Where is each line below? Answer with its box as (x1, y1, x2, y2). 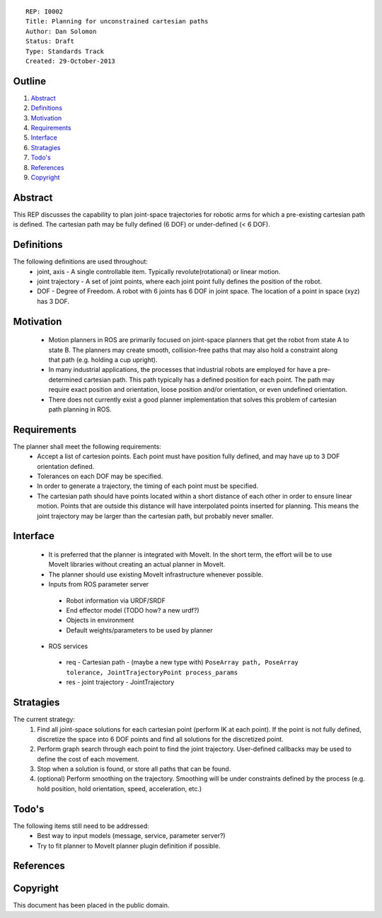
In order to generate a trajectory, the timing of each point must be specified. (37, 482, 258, 490)
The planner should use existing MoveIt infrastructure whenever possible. (48, 570, 264, 579)
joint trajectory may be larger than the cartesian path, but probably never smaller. (37, 511, 274, 520)
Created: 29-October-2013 (25, 57, 116, 65)
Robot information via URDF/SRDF (66, 596, 166, 605)
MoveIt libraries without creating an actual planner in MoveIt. (48, 560, 226, 569)
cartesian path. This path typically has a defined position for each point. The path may (83, 375, 335, 384)
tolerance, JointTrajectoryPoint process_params (66, 668, 238, 676)
